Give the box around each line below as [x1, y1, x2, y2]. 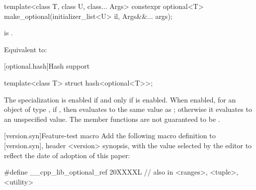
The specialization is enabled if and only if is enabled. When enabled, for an [4, 94, 236, 104]
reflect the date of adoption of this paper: [4, 150, 130, 160]
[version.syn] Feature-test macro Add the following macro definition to [4, 130, 216, 141]
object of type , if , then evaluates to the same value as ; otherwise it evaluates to [4, 104, 252, 114]
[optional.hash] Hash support [4, 61, 90, 71]
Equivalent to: [4, 44, 47, 54]
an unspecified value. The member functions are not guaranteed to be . [4, 113, 220, 124]
